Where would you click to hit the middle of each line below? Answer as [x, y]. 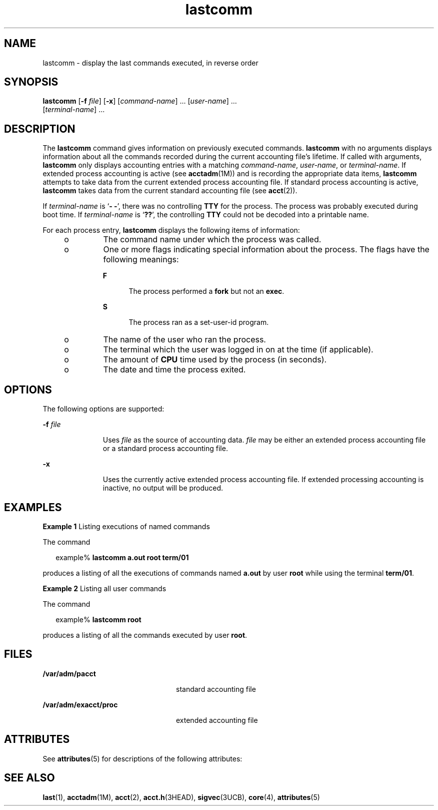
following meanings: [141, 260]
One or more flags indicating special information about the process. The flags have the [266, 250]
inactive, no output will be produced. [163, 488]
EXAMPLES [33, 507]
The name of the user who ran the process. [184, 340]
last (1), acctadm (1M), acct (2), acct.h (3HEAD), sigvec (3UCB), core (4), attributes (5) [181, 797]
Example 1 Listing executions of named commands [126, 526]
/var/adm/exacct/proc [80, 704]
